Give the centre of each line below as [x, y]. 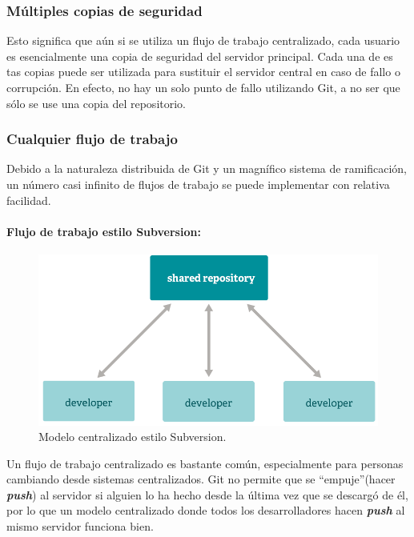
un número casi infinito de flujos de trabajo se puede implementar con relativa [198, 184]
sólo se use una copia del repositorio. [96, 103]
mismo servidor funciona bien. [80, 526]
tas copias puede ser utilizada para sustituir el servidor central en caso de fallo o [203, 72]
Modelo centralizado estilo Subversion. [133, 437]
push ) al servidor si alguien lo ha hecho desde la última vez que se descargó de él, [207, 494]
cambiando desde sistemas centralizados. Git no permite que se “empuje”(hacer [201, 479]
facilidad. [29, 200]
